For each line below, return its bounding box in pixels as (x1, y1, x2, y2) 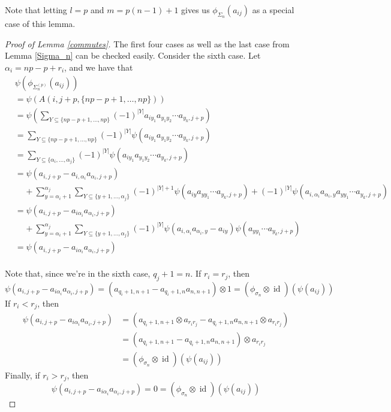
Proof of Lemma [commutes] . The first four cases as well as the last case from (5, 37, 290, 50)
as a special (252, 4, 294, 16)
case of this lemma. (5, 17, 76, 30)
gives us (181, 4, 210, 16)
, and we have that (64, 60, 133, 73)
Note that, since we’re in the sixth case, (5, 267, 151, 280)
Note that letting (5, 4, 67, 16)
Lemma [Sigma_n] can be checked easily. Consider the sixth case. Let (5, 49, 261, 62)
